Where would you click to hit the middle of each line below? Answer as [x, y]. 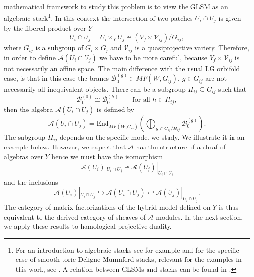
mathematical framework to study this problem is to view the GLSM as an [116, 6]
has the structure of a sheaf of [181, 147]
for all [141, 100]
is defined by [115, 109]
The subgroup [25, 137]
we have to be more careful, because [153, 57]
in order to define [30, 57]
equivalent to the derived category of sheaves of [75, 216]
